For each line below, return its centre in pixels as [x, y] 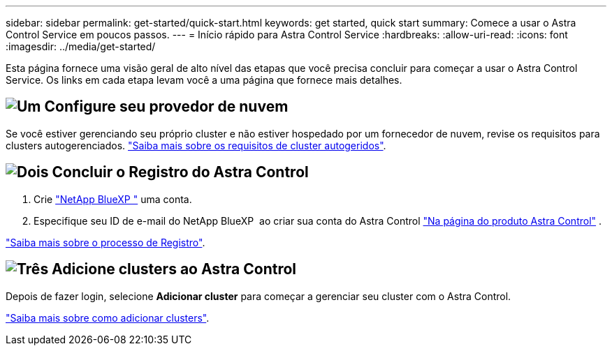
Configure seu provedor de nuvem [166, 107]
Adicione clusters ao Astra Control [174, 269]
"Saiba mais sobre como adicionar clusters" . [108, 318]
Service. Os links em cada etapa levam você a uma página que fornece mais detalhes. [204, 80]
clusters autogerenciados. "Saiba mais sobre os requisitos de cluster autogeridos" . [196, 145]
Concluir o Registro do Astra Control [180, 172]
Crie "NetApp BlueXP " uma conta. [113, 199]
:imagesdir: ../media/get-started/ [81, 46]
